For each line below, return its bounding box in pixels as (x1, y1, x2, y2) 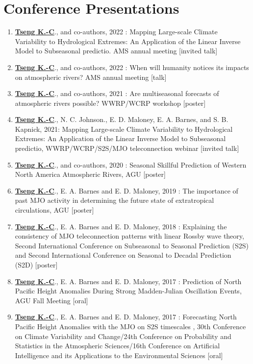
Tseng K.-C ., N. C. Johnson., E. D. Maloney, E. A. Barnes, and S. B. (15, 114, 228, 124)
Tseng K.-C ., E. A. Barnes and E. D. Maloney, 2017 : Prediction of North (15, 276, 242, 286)
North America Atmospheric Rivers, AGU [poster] (15, 169, 166, 179)
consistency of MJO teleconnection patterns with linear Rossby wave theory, (15, 231, 244, 241)
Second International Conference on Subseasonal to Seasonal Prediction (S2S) (15, 240, 249, 250)
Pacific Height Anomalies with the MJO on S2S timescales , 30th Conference (15, 321, 246, 331)
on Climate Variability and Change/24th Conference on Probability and (15, 331, 231, 341)
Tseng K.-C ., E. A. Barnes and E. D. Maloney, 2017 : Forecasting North (15, 312, 237, 322)
